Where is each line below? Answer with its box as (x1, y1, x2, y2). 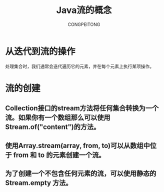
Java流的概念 (56, 4, 112, 16)
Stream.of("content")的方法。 (5, 123, 100, 131)
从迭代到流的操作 (5, 45, 76, 57)
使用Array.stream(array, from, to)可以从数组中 (5, 141, 150, 150)
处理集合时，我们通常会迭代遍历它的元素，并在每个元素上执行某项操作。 (5, 63, 154, 69)
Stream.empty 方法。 (5, 178, 72, 187)
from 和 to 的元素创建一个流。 (13, 150, 105, 159)
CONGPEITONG (67, 21, 100, 27)
